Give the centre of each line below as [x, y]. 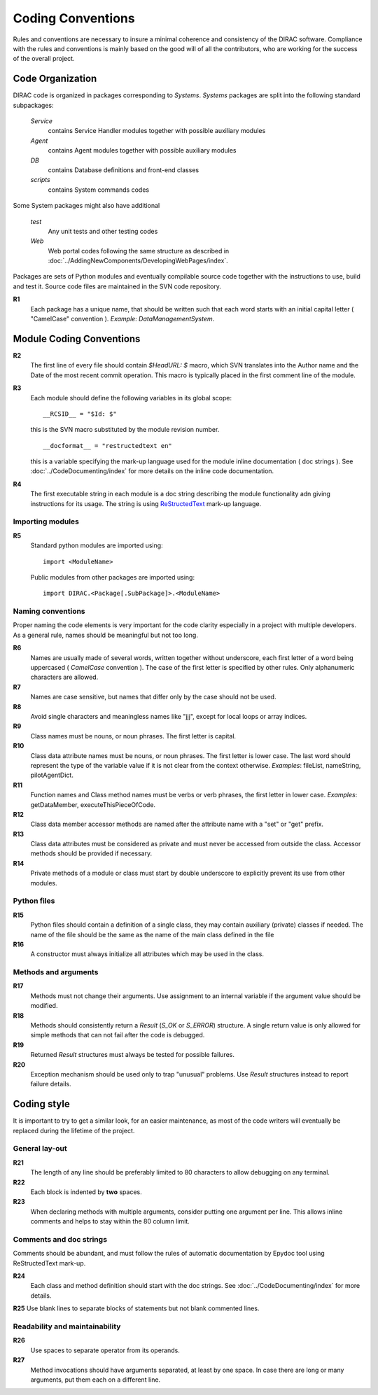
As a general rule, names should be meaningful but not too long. [106, 635]
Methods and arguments [56, 972]
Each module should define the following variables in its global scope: [131, 398]
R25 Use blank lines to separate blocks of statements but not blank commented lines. [136, 1308]
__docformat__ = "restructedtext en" [108, 446]
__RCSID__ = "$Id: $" [80, 414]
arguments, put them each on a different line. [96, 1380]
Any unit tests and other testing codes [103, 231]
